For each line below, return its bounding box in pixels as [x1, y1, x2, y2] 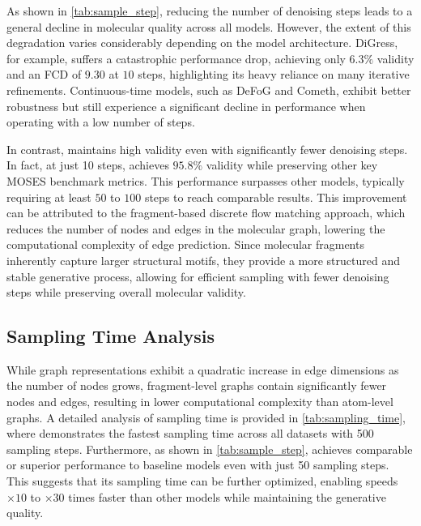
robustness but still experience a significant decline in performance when [6, 97, 366, 114]
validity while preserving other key [206, 156, 378, 173]
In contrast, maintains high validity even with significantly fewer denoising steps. [6, 140, 408, 157]
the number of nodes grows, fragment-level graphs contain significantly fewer [6, 377, 387, 394]
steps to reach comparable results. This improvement [144, 188, 407, 205]
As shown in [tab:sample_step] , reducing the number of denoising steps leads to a [6, 2, 413, 19]
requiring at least [6, 188, 91, 205]
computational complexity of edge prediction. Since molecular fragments [6, 236, 364, 253]
